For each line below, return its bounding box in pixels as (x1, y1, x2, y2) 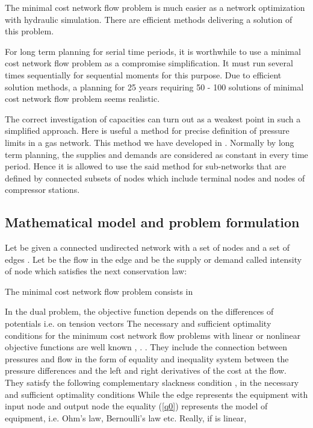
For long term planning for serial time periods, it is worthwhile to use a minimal (5, 45, 301, 57)
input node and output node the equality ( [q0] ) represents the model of (5, 400, 268, 412)
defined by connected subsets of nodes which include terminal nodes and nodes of (5, 171, 305, 184)
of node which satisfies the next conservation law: (5, 265, 187, 277)
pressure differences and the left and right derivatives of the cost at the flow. (5, 364, 287, 377)
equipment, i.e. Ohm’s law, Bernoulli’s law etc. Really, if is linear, (5, 411, 247, 424)
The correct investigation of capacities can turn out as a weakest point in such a (5, 112, 301, 125)
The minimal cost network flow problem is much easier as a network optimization (5, 1, 305, 13)
